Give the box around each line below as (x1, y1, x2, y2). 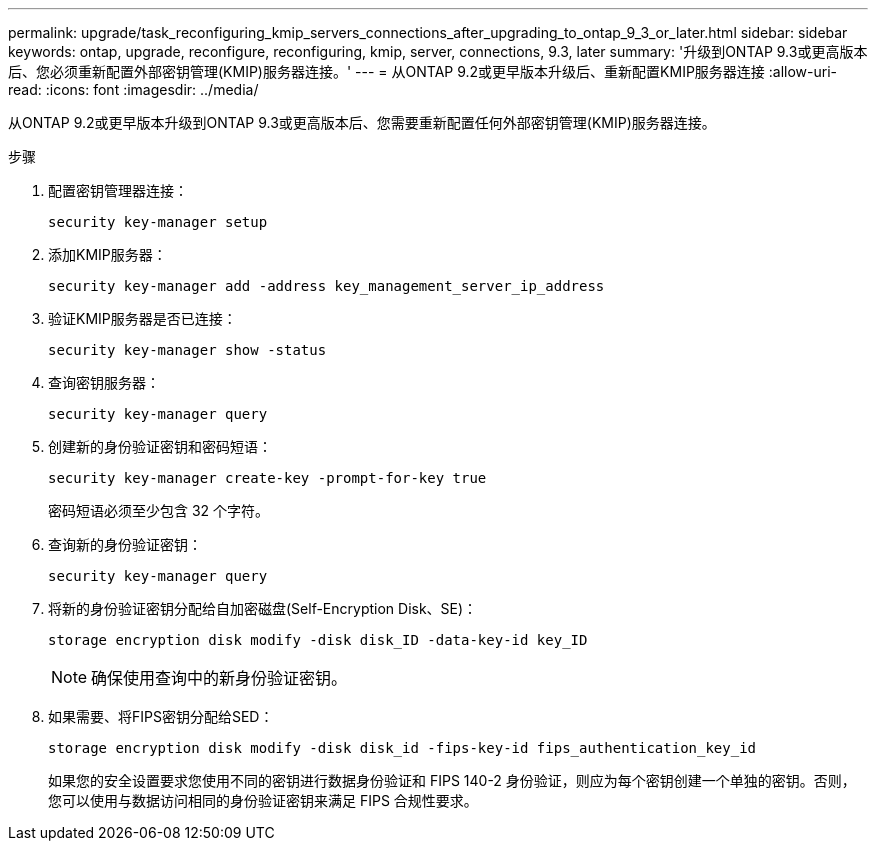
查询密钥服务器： (48, 374, 160, 391)
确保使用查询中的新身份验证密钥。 (91, 668, 348, 688)
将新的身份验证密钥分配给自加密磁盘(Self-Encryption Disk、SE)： (48, 600, 478, 617)
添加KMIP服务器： (48, 246, 167, 263)
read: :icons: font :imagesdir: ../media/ (8, 81, 259, 98)
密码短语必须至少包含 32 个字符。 (48, 502, 270, 519)
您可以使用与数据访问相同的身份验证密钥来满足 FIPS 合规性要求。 (48, 792, 478, 809)
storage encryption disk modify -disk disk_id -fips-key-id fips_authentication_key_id (48, 740, 757, 756)
